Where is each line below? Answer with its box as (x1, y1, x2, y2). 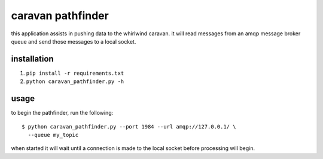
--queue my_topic (28, 132, 79, 138)
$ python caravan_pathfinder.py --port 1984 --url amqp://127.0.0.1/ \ (22, 123, 236, 130)
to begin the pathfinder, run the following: (11, 109, 114, 117)
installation (11, 54, 54, 64)
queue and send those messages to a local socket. (11, 38, 136, 45)
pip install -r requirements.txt (26, 69, 124, 77)
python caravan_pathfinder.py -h (26, 78, 124, 85)
